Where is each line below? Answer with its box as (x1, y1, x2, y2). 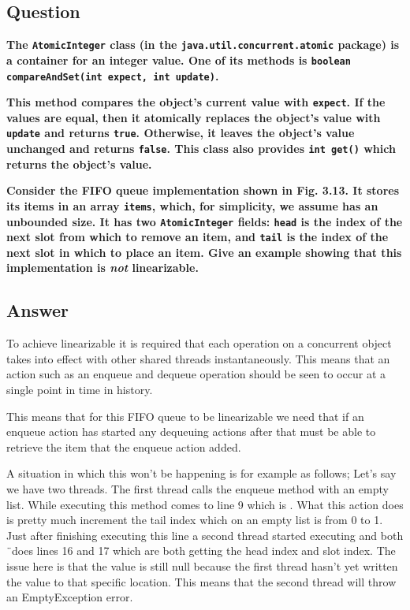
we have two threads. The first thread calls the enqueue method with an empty (6, 481, 389, 497)
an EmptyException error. (6, 589, 133, 605)
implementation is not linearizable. (6, 259, 199, 276)
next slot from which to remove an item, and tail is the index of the (6, 229, 389, 245)
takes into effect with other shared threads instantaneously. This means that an (6, 350, 390, 366)
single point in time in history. (6, 381, 153, 398)
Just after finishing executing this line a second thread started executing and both (6, 526, 404, 543)
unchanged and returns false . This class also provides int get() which (6, 140, 396, 157)
